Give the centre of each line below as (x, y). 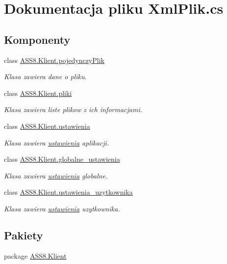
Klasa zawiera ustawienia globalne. (56, 175)
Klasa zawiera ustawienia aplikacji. (57, 142)
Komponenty (37, 39)
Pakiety (24, 235)
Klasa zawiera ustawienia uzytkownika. (62, 208)
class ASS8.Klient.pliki (38, 93)
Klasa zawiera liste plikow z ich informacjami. (73, 109)
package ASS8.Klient (35, 255)
